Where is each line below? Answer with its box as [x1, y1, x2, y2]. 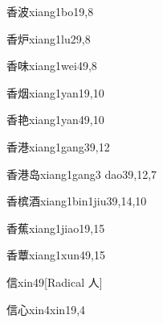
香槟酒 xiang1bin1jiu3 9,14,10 [6, 193, 147, 209]
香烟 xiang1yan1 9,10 [6, 84, 104, 101]
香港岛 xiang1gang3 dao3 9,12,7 [6, 165, 157, 182]
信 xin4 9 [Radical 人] [6, 273, 103, 290]
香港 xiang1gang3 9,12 [6, 138, 110, 155]
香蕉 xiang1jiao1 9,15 [6, 219, 105, 236]
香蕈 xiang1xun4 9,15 [6, 246, 105, 263]
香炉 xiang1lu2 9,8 [6, 30, 91, 47]
